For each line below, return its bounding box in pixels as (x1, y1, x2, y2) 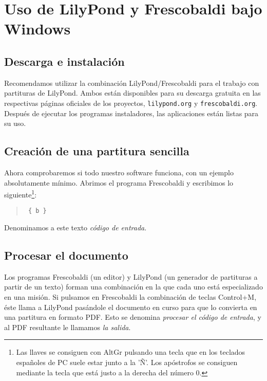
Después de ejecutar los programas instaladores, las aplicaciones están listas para (4, 107, 259, 118)
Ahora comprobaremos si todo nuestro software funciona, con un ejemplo (4, 167, 234, 177)
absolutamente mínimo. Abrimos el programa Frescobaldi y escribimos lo (4, 177, 234, 188)
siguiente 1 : (4, 188, 37, 199)
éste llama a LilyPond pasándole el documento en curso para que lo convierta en (4, 301, 257, 312)
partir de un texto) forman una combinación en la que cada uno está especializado (4, 281, 263, 292)
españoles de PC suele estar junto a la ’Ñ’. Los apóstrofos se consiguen (16, 357, 238, 368)
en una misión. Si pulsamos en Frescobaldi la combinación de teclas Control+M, (4, 292, 257, 302)
